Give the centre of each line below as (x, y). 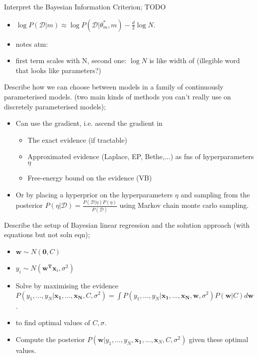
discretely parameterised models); (55, 106)
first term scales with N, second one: (71, 60)
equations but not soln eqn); (47, 234)
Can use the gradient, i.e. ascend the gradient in (89, 123)
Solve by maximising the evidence (67, 285)
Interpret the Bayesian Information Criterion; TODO (85, 6)
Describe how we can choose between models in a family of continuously (114, 87)
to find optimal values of (53, 322)
